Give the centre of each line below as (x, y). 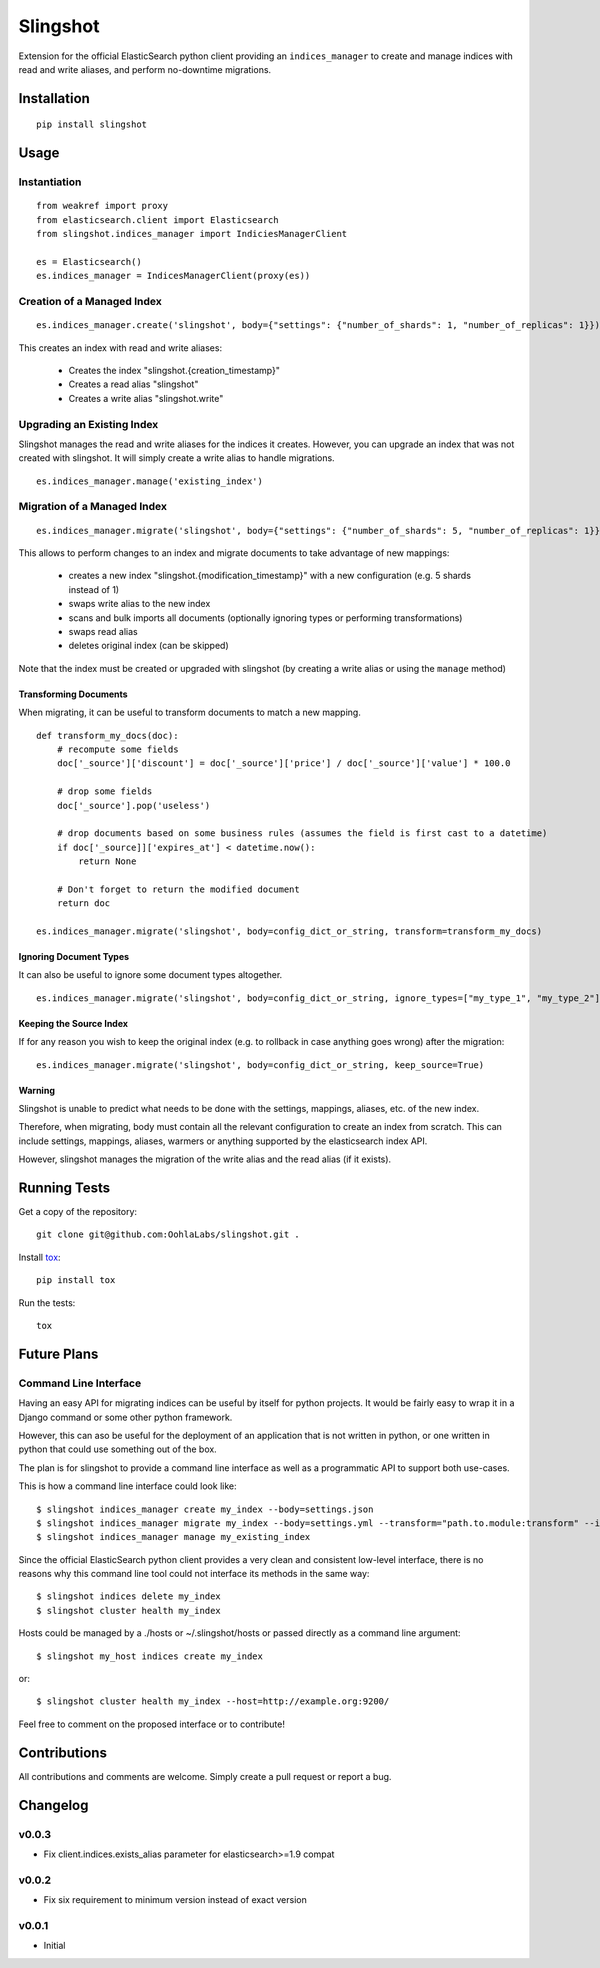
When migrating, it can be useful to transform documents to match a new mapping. (190, 712)
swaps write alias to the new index (139, 604)
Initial (54, 1946)
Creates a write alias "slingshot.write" (146, 398)
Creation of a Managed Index (90, 302)
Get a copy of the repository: (78, 1212)
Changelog (53, 1805)
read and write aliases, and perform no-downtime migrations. (145, 69)
